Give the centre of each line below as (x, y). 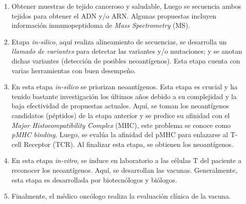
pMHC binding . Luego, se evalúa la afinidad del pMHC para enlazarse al (120, 134)
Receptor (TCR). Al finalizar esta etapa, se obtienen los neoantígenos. (128, 144)
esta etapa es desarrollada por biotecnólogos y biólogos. (94, 179)
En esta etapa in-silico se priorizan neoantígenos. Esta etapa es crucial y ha (124, 87)
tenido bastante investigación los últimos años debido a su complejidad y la (124, 96)
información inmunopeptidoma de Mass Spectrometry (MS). (101, 25)
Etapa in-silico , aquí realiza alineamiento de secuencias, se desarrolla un (119, 41)
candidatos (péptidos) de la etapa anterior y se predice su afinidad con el (121, 115)
